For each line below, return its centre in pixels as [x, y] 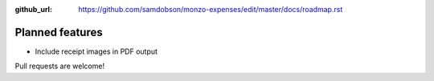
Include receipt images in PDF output [96, 51]
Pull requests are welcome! [59, 66]
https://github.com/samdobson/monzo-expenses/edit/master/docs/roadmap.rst [211, 9]
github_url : [33, 9]
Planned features [59, 32]
